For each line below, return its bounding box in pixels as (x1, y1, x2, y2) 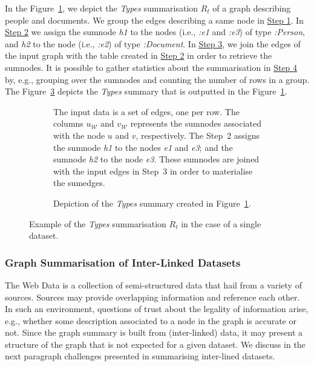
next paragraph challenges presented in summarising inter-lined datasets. (5, 350, 275, 362)
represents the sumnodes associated (130, 117, 261, 130)
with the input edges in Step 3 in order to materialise (53, 164, 253, 177)
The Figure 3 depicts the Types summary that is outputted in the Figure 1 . (5, 85, 287, 98)
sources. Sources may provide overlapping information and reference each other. (5, 290, 300, 303)
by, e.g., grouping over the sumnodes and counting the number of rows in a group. (5, 73, 310, 85)
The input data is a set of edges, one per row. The (53, 105, 240, 118)
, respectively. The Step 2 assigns (136, 128, 260, 141)
